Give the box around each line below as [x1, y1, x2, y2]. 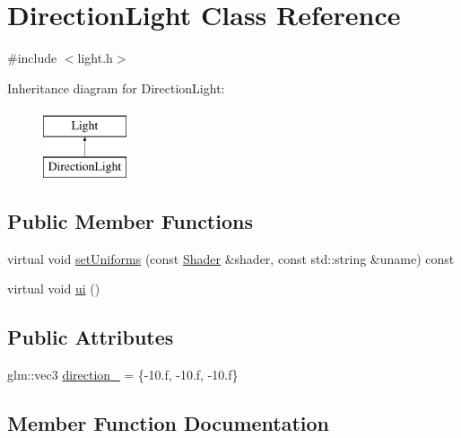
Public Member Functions [7, 206, 253, 234]
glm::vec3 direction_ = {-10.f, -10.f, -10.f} [7, 365, 239, 384]
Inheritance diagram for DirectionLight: [7, 78, 225, 97]
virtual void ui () [7, 279, 100, 298]
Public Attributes [7, 323, 174, 351]
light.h [77, 48, 113, 67]
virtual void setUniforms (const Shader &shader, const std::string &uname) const [7, 249, 455, 267]
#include [7, 48, 57, 67]
